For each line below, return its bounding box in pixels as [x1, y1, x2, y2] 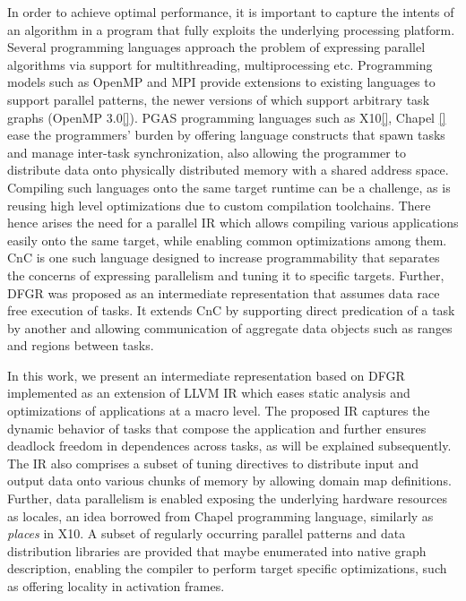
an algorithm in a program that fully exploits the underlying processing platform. [7, 20, 455, 39]
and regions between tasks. [7, 336, 154, 355]
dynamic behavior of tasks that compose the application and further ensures [7, 418, 427, 437]
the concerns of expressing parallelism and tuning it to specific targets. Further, [7, 265, 444, 284]
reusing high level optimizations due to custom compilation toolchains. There [7, 195, 431, 214]
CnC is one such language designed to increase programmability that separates [7, 248, 440, 267]
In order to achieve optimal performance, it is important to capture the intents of [7, 3, 454, 21]
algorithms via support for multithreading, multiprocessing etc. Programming [7, 55, 433, 73]
